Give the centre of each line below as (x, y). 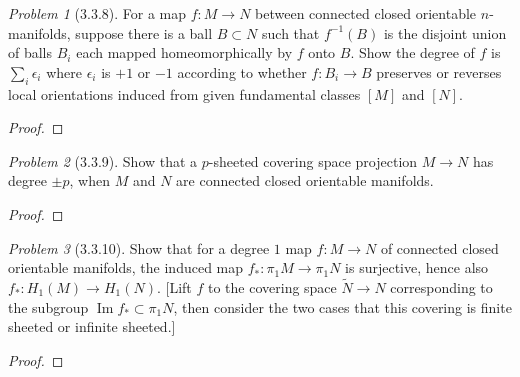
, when (89, 180)
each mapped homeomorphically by (184, 52)
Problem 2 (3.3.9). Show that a (103, 160)
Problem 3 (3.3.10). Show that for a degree (139, 247)
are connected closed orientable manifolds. (305, 180)
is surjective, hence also (417, 267)
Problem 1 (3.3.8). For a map (97, 13)
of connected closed (439, 247)
